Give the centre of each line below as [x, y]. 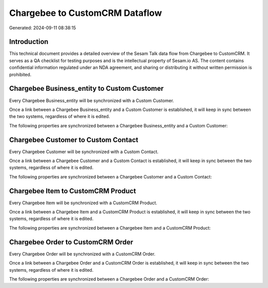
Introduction [29, 42]
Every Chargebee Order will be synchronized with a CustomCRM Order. [82, 254]
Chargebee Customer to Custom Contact [74, 140]
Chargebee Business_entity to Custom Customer [86, 88]
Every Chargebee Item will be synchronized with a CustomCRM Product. [83, 203]
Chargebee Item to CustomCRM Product [73, 191]
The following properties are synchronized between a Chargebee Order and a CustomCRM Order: [109, 279]
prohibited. [20, 74]
